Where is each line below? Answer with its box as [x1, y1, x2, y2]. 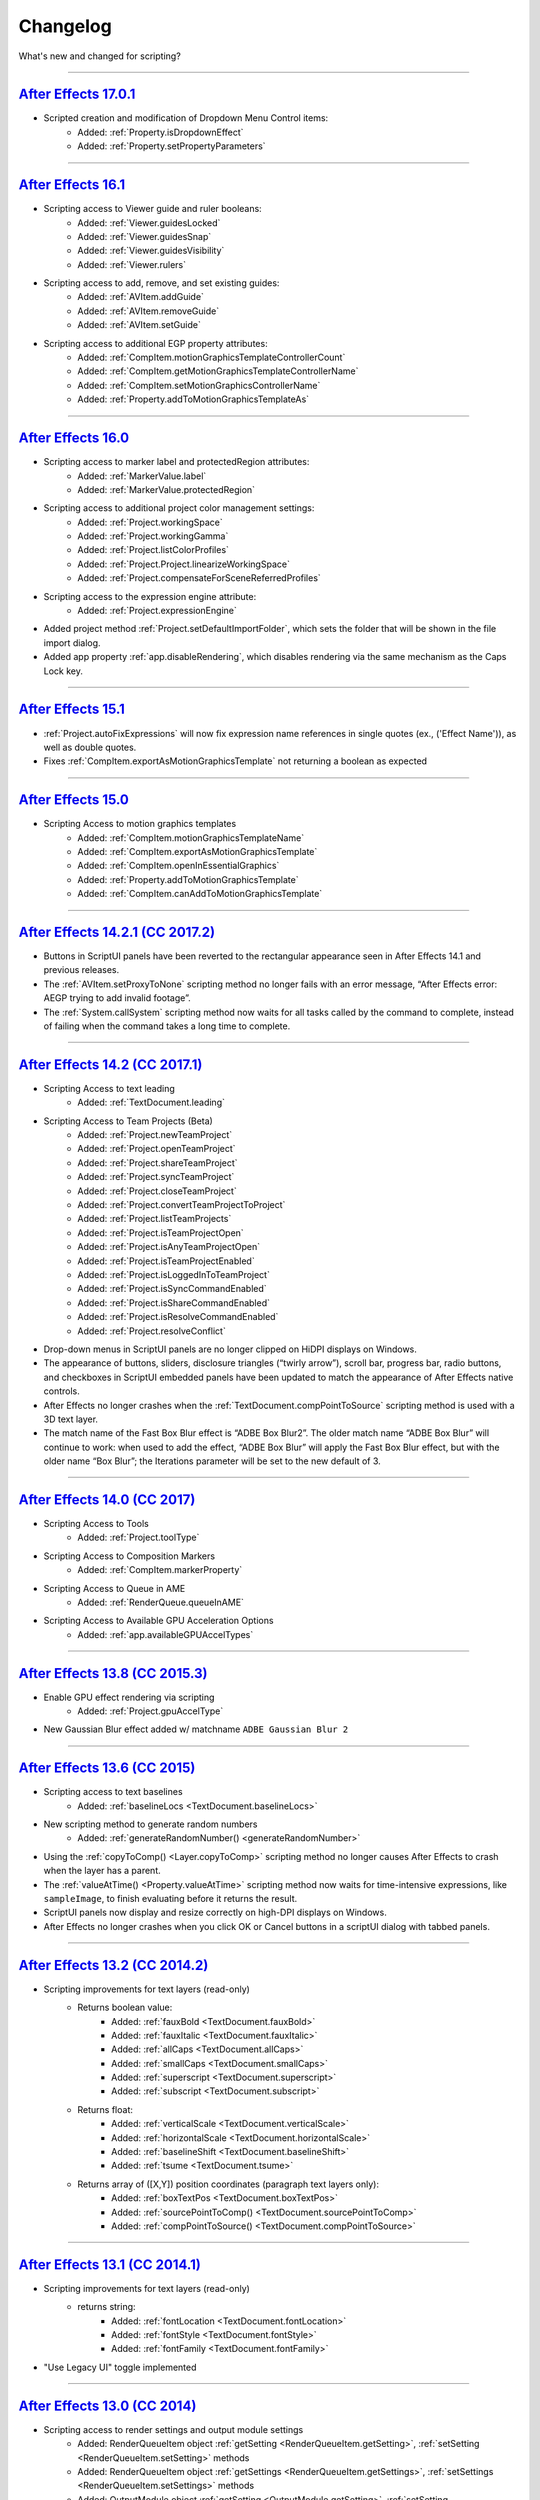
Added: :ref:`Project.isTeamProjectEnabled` [77, 1255, 255, 1267]
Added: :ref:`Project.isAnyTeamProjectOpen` [77, 1241, 261, 1253]
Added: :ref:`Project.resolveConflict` [77, 1325, 227, 1337]
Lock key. [43, 665, 84, 677]
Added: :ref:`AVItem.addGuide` [77, 291, 205, 303]
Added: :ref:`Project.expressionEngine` [77, 605, 237, 617]
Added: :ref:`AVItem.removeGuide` [77, 305, 220, 317]
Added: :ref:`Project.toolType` [77, 1531, 200, 1544]
